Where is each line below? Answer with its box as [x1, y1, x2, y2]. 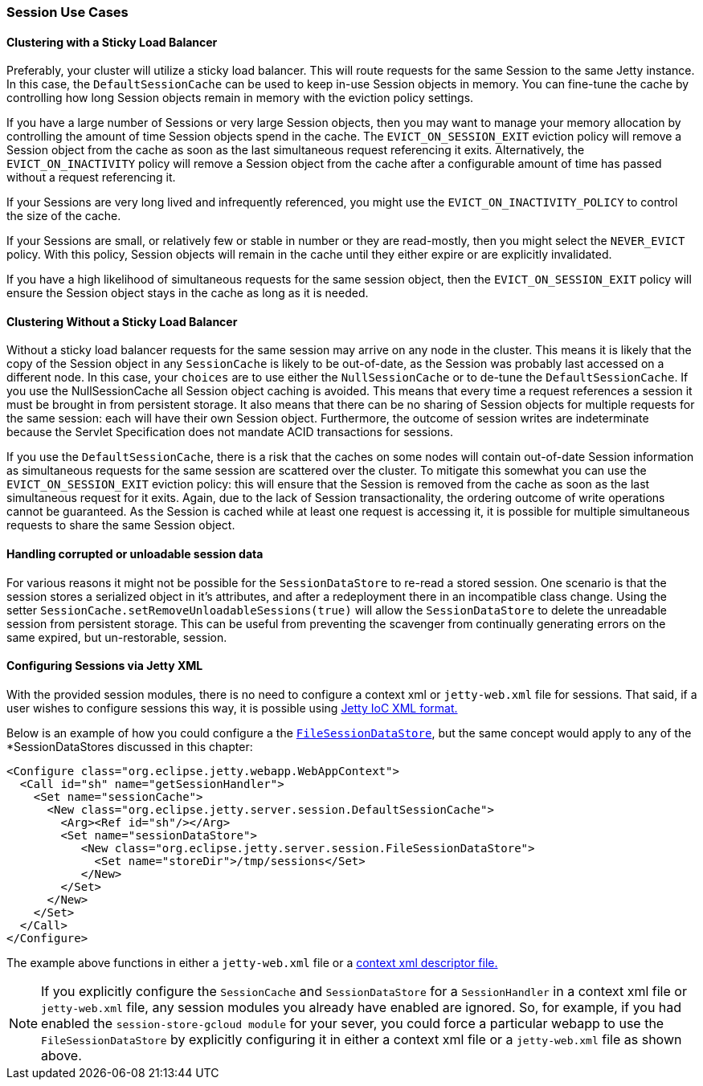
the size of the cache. [6, 209, 121, 223]
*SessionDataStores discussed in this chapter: [6, 739, 253, 753]
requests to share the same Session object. [6, 518, 235, 533]
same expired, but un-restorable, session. [6, 630, 227, 644]
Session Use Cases [6, 4, 129, 20]
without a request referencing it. [6, 170, 176, 185]
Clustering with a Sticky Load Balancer [6, 35, 218, 49]
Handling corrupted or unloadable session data [6, 547, 264, 561]
